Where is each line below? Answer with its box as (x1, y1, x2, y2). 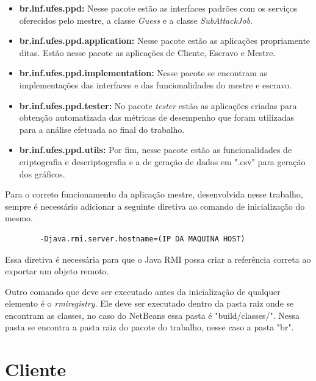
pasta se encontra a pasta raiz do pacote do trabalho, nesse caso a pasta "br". (5, 321, 294, 333)
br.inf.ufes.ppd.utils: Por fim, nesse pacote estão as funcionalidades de (19, 143, 292, 156)
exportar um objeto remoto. (5, 265, 109, 277)
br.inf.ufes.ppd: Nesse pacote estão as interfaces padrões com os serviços (19, 2, 298, 14)
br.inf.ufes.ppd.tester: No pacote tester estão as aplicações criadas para (19, 99, 297, 112)
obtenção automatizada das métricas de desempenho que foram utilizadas (19, 111, 295, 124)
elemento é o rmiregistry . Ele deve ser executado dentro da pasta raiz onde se (5, 297, 294, 310)
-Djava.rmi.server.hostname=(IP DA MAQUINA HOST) (40, 234, 245, 243)
